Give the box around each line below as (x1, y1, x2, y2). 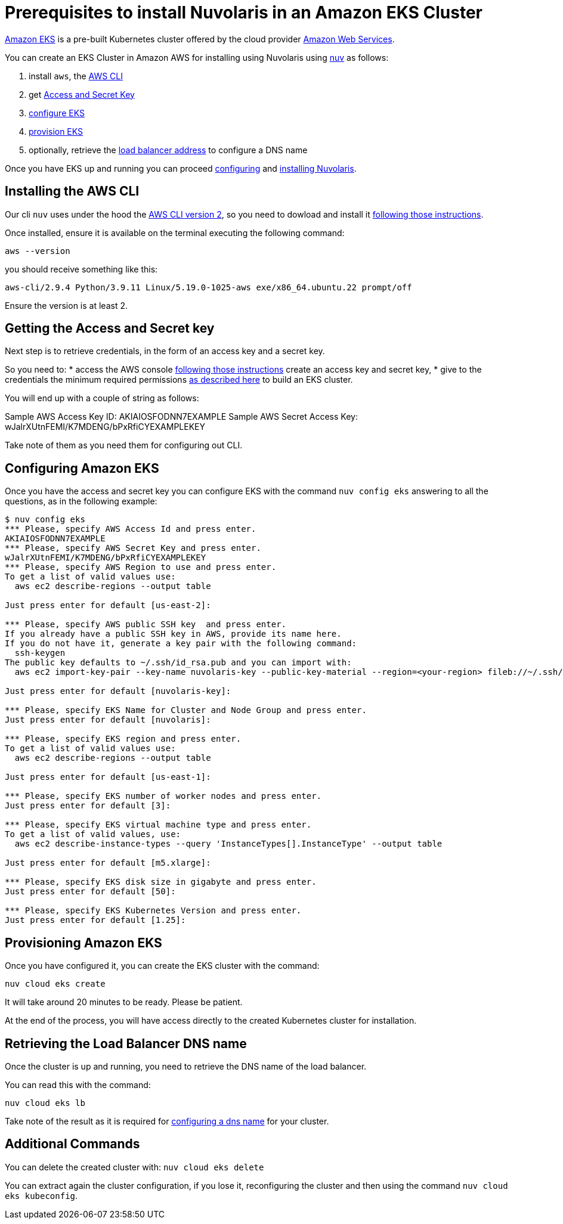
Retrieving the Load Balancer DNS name (5, 1036, 247, 1051)
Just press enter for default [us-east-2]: (5, 600, 211, 611)
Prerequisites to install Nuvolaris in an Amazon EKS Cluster (5, 2, 482, 23)
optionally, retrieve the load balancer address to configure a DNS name (29, 144, 308, 155)
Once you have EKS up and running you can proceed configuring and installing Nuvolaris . (5, 163, 357, 173)
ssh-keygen (14, 648, 66, 658)
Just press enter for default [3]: (5, 801, 171, 811)
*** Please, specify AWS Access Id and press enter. (5, 524, 256, 534)
